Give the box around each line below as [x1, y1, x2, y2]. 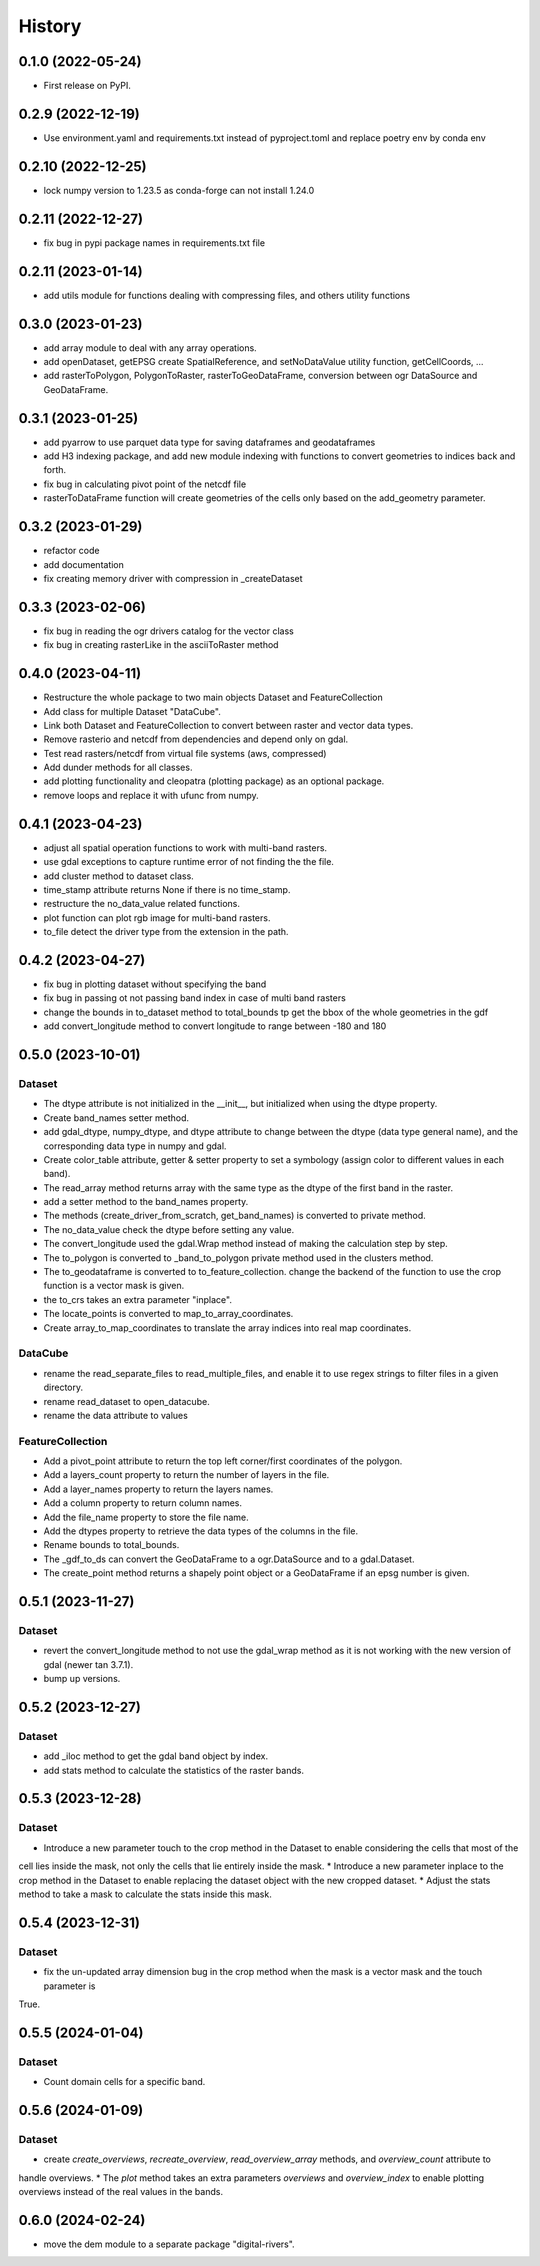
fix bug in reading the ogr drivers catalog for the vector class [43, 625, 294, 637]
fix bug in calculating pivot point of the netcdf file [43, 478, 247, 490]
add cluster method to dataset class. [43, 870, 194, 882]
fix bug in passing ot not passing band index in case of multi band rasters [43, 992, 347, 1004]
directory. [43, 1381, 84, 1394]
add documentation [43, 558, 125, 570]
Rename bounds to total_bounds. [43, 1539, 180, 1551]
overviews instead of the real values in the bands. [18, 2186, 224, 2198]
